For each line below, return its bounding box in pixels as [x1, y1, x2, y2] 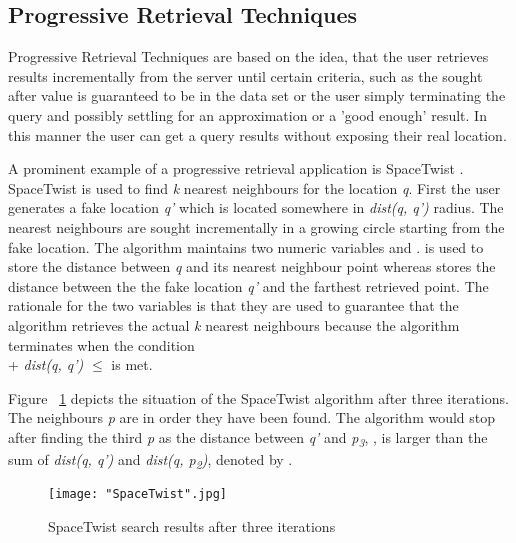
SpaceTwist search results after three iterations [48, 515, 336, 536]
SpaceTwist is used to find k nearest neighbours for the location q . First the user [8, 177, 501, 198]
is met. [111, 354, 153, 375]
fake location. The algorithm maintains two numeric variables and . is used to [8, 236, 484, 257]
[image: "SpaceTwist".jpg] [48, 487, 227, 502]
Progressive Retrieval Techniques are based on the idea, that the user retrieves [8, 46, 489, 67]
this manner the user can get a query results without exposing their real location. [8, 124, 507, 145]
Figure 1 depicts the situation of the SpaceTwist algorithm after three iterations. [8, 387, 509, 408]
